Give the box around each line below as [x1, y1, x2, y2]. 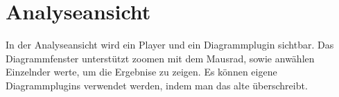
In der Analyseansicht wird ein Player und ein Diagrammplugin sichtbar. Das [6, 37, 334, 52]
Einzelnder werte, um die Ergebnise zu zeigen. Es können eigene [6, 64, 277, 79]
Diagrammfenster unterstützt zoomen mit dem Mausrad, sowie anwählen [6, 51, 315, 65]
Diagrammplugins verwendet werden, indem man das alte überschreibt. [6, 78, 308, 92]
